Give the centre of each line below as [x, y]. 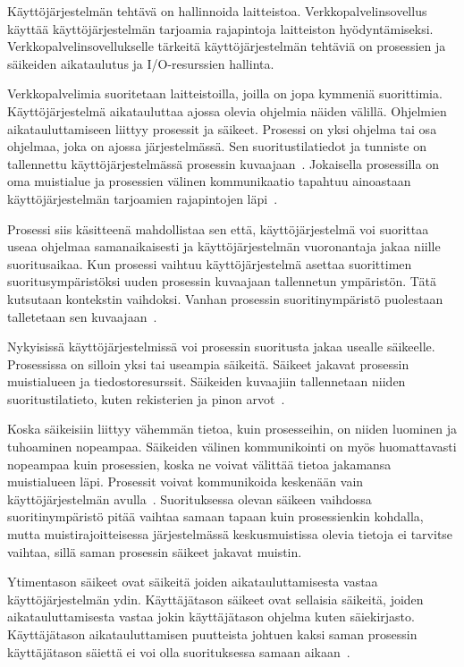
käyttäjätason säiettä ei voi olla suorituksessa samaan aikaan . [179, 651]
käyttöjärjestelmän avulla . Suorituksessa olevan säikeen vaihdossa [190, 498]
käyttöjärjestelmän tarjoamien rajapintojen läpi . [143, 198]
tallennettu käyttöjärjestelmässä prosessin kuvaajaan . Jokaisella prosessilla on [223, 163]
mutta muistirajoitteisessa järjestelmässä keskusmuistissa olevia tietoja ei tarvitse [230, 534]
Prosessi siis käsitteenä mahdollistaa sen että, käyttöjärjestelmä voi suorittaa [218, 228]
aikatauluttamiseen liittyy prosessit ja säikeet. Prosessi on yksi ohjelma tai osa [222, 128]
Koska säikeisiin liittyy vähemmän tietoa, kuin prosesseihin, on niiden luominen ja [232, 429]
